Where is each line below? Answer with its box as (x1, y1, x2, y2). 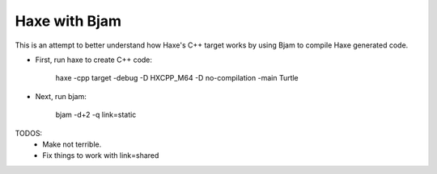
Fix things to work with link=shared (42, 151, 159, 160)
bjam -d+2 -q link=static (55, 110, 137, 120)
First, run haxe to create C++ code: (35, 55, 153, 64)
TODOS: (15, 128, 43, 138)
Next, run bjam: (35, 91, 87, 101)
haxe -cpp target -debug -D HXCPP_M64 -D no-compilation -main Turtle (55, 73, 299, 83)
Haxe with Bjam (15, 12, 121, 30)
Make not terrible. (42, 139, 102, 149)
